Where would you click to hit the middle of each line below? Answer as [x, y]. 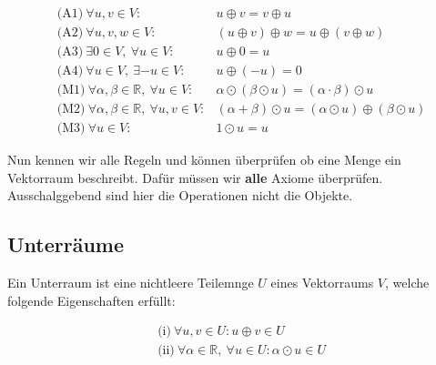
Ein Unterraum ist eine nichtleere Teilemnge [131, 283]
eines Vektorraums [322, 283]
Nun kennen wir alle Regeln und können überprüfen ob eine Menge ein [204, 160]
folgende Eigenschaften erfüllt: [91, 300]
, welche [407, 283]
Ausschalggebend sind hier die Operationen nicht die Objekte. [180, 195]
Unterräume [66, 244]
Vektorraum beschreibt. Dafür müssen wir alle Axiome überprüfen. [195, 177]
